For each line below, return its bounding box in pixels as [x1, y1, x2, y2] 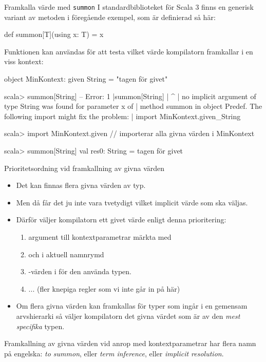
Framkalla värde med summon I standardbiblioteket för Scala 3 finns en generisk [4, 2, 254, 12]
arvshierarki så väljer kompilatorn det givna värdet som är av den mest [16, 310, 240, 321]
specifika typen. [16, 320, 65, 331]
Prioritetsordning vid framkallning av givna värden [4, 162, 165, 173]
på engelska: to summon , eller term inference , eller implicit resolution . [4, 348, 224, 358]
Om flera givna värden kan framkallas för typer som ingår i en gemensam [16, 300, 248, 311]
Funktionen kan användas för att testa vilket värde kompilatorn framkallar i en [4, 46, 253, 56]
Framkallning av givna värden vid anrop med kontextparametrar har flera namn [4, 338, 256, 349]
